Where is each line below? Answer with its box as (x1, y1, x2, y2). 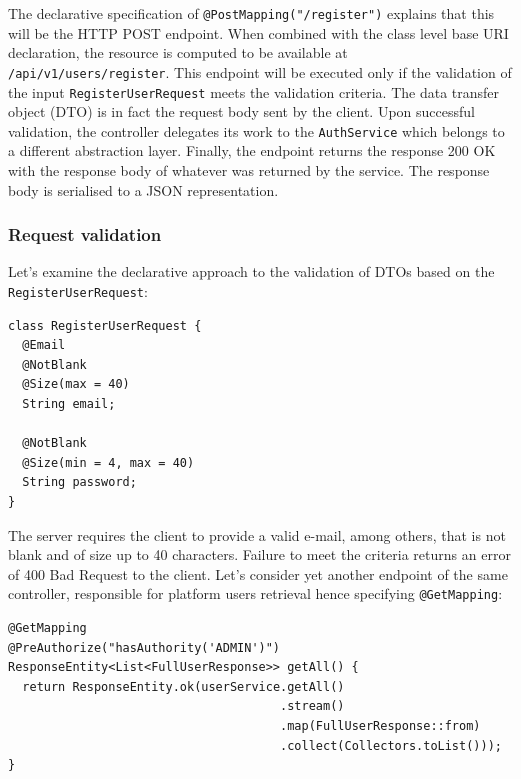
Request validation (8, 222, 162, 247)
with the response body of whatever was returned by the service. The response (8, 160, 490, 180)
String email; (22, 397, 116, 412)
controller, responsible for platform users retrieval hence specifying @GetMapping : (8, 583, 503, 604)
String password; (22, 475, 137, 490)
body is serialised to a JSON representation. (8, 179, 279, 200)
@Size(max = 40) (22, 377, 130, 392)
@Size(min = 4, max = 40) (22, 455, 195, 470)
